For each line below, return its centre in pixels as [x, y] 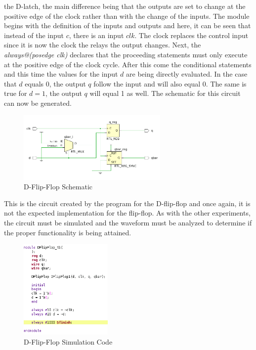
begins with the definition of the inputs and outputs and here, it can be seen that [128, 25]
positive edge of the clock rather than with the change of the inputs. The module [127, 16]
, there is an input [96, 35]
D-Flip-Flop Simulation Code [68, 341]
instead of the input [34, 35]
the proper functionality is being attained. [68, 232]
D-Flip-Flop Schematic [58, 187]
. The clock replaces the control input [192, 35]
